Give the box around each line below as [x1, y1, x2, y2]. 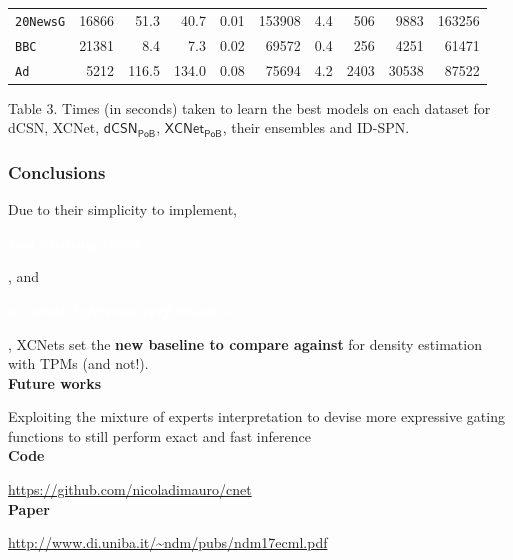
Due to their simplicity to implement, [8, 199, 237, 220]
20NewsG [15, 14, 66, 29]
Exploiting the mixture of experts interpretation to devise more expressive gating [8, 406, 505, 427]
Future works [8, 372, 102, 393]
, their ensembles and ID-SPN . [222, 117, 410, 138]
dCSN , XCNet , [8, 117, 100, 138]
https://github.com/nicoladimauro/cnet [8, 479, 252, 500]
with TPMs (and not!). [8, 353, 149, 374]
